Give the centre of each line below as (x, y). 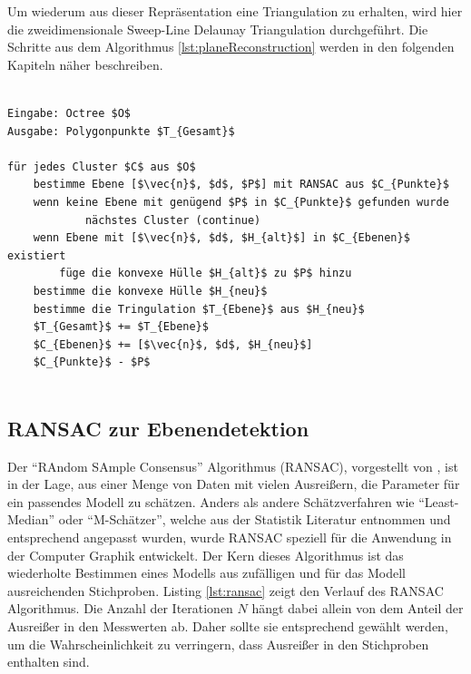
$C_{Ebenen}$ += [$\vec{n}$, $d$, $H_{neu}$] (173, 344)
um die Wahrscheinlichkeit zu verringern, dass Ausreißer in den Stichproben (218, 644)
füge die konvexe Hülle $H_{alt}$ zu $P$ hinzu (206, 274)
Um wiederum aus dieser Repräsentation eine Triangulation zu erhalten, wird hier (235, 11)
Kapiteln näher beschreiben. (85, 64)
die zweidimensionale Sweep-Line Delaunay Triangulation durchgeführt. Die (218, 29)
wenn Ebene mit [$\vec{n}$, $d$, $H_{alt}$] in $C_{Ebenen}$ (221, 238)
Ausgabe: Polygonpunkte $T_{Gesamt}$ (121, 131)
